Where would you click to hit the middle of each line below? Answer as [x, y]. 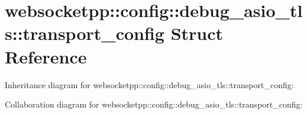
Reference [46, 56]
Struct [197, 33]
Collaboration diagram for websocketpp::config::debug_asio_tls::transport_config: [154, 104]
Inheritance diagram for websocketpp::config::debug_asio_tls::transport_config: [149, 84]
